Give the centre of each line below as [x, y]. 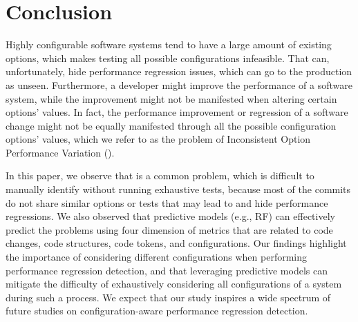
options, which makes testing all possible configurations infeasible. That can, [168, 58]
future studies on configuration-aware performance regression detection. [157, 311]
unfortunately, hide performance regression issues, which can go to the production [179, 71]
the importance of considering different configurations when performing [156, 257]
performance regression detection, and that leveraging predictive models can [167, 270]
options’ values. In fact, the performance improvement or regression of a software [177, 112]
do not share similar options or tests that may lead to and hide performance [167, 202]
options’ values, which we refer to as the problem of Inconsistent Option [158, 139]
